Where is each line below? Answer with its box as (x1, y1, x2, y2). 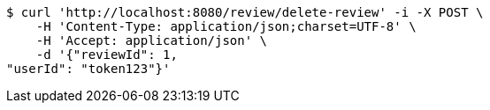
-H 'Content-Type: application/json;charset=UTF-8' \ (35, 19, 417, 33)
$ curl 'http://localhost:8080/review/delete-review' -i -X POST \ (6, 5, 484, 19)
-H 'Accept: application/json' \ (35, 33, 268, 48)
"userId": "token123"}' (6, 62, 171, 76)
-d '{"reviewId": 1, (35, 48, 178, 62)
